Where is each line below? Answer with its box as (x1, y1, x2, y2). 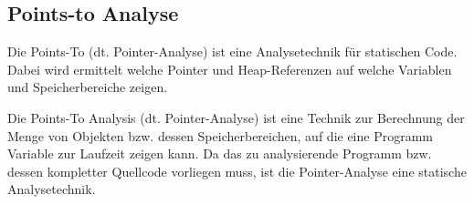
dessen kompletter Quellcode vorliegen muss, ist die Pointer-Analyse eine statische (7, 161, 467, 180)
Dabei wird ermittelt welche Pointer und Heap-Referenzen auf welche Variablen (7, 59, 452, 78)
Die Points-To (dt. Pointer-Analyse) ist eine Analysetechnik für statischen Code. (7, 42, 458, 61)
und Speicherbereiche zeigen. (7, 77, 168, 97)
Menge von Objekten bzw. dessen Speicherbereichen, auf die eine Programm (7, 126, 434, 145)
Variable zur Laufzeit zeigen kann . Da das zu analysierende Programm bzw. (7, 144, 432, 163)
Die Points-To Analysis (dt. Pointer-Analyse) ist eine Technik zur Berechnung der (7, 107, 465, 127)
